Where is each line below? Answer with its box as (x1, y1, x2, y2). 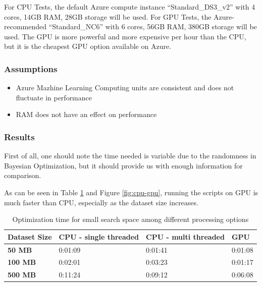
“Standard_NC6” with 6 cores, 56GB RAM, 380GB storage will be (48, 21, 257, 32)
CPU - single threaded (59, 231, 139, 242)
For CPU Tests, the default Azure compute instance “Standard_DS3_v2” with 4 (4, 2, 255, 12)
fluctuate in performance (16, 92, 92, 102)
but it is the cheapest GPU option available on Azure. (4, 41, 172, 51)
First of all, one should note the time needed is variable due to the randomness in (4, 150, 256, 161)
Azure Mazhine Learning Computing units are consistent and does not (16, 82, 234, 93)
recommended (4, 21, 47, 32)
